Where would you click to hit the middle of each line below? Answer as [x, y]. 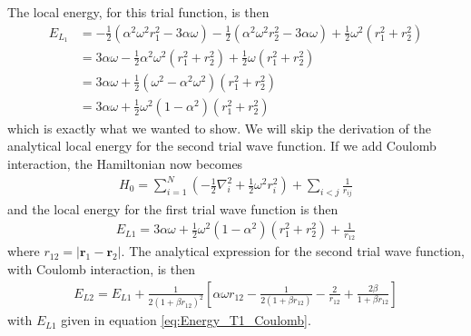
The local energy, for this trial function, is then [138, 12]
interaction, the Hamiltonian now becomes [125, 163]
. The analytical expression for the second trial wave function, [293, 251]
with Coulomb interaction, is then [102, 268]
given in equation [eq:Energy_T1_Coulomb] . [186, 320]
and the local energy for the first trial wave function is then [173, 208]
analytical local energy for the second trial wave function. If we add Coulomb [222, 146]
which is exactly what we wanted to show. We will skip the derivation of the [219, 128]
